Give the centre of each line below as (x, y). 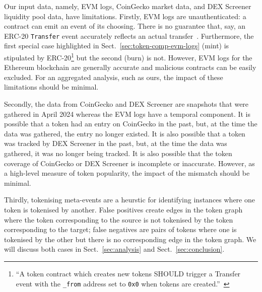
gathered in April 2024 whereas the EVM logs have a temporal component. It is (127, 114)
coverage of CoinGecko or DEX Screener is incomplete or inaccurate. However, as (129, 163)
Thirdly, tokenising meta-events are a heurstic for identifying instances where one (129, 200)
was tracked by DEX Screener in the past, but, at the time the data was (116, 143)
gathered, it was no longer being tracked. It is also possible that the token (118, 153)
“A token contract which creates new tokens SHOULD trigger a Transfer (128, 273)
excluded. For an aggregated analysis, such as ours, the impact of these (114, 77)
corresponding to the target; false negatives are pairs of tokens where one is (120, 229)
